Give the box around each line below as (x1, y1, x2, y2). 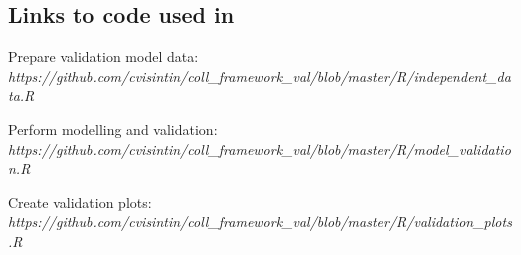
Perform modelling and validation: (8, 118, 218, 139)
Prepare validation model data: (8, 46, 199, 67)
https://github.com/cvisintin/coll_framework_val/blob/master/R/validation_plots (8, 211, 512, 232)
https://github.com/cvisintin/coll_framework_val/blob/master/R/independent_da (8, 65, 511, 86)
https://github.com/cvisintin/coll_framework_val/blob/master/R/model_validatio (8, 138, 511, 159)
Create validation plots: (8, 191, 152, 212)
